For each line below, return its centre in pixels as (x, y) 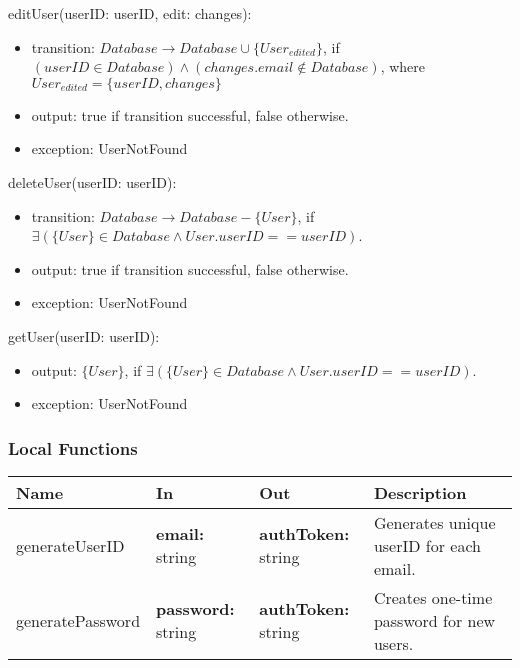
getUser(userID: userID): (84, 335)
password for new (434, 620)
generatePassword (78, 620)
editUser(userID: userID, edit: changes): (130, 13)
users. (393, 643)
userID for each (427, 545)
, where (402, 66)
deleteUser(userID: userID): (92, 181)
